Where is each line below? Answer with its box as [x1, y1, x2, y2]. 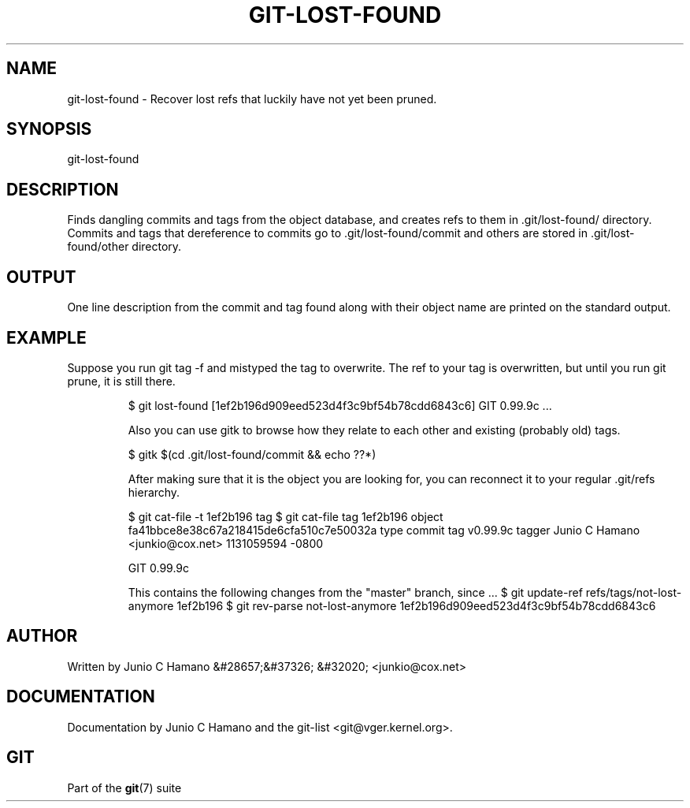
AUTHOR [6, 626, 78, 646]
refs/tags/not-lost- [585, 585, 682, 599]
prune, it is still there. [67, 374, 176, 388]
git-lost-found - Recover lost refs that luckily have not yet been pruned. [67, 91, 437, 106]
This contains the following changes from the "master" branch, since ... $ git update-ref [128, 585, 583, 599]
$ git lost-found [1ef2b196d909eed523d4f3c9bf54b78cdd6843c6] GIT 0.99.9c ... [128, 398, 552, 412]
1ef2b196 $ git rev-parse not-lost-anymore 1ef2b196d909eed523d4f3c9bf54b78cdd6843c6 [176, 598, 656, 613]
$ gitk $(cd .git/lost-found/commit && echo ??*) [128, 447, 377, 461]
